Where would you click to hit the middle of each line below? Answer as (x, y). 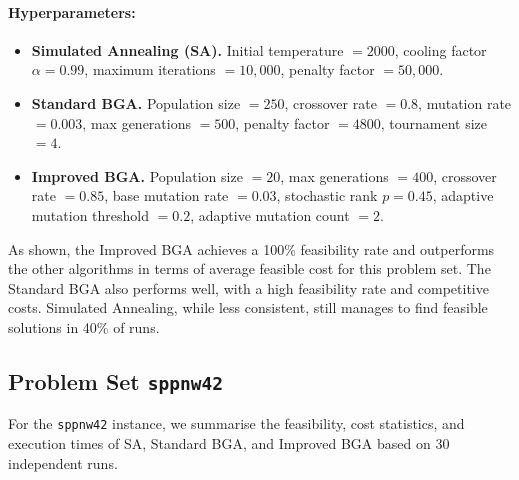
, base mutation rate (166, 195)
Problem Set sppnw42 (115, 380)
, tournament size (434, 122)
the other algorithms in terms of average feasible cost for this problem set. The (249, 268)
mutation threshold (90, 214)
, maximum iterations (150, 69)
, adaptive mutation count (270, 214)
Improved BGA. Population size (137, 175)
